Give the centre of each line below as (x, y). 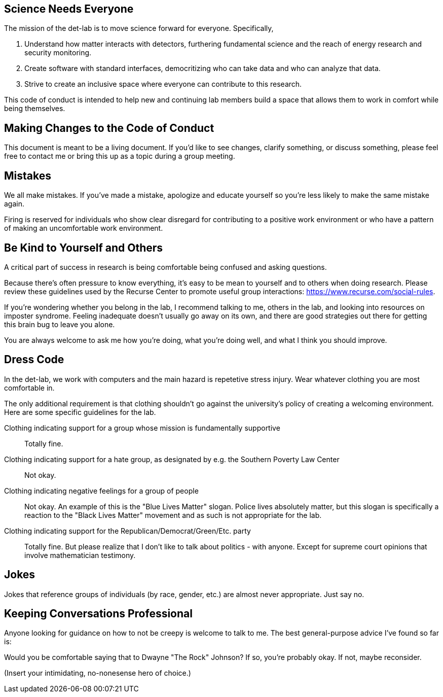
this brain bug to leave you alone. (60, 324)
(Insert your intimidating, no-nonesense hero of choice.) (98, 673)
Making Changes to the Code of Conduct (109, 128)
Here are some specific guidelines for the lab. (80, 412)
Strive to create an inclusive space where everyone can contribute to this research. (163, 84)
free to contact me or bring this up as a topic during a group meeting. (120, 156)
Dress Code (34, 360)
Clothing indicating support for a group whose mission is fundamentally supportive (142, 428)
